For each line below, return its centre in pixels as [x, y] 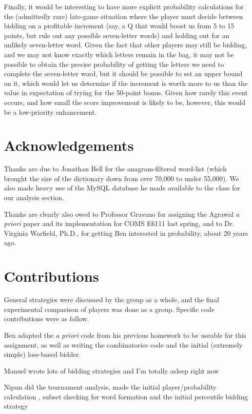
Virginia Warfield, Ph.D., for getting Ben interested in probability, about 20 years [126, 233]
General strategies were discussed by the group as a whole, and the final [112, 300]
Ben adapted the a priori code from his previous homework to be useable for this [125, 335]
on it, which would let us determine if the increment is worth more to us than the [126, 83]
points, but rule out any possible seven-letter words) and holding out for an [117, 35]
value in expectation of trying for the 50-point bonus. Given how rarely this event [126, 93]
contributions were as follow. [47, 319]
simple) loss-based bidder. [42, 354]
